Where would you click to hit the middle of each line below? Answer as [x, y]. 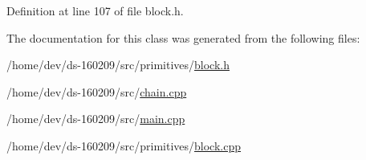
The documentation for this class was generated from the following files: [183, 37]
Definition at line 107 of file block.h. [95, 10]
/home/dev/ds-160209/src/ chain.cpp [97, 91]
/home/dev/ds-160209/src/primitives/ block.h [118, 65]
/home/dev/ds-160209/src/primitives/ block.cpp [124, 145]
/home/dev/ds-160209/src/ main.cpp [96, 119]
